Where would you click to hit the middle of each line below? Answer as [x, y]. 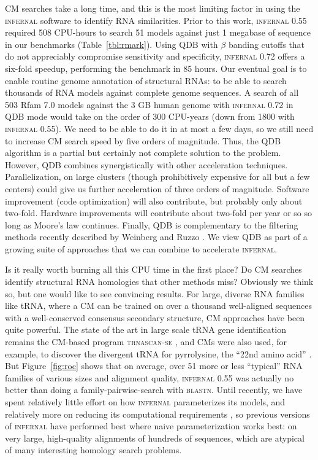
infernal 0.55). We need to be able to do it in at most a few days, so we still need [159, 128]
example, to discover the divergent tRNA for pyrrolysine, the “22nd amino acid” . [158, 353]
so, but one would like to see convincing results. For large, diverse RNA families [155, 293]
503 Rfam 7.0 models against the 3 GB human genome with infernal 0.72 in [149, 104]
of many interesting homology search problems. [93, 450]
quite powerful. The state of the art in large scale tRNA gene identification [146, 329]
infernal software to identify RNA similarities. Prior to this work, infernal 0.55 [156, 20]
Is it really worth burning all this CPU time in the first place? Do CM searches [153, 269]
